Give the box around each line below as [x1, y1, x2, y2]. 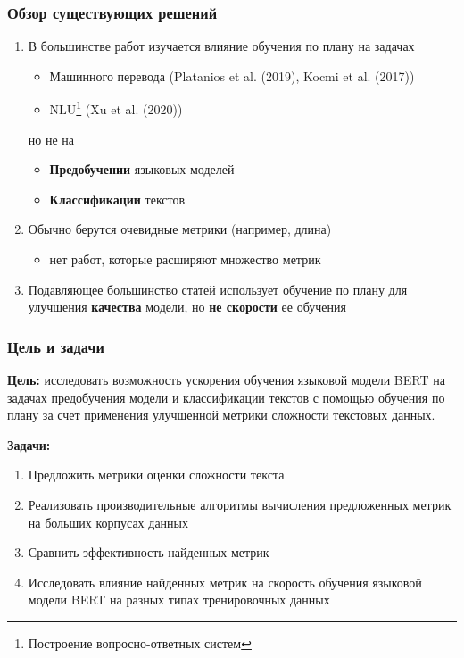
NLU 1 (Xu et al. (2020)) [49, 97, 183, 119]
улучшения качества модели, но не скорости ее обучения [28, 297, 346, 316]
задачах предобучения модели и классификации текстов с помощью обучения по [7, 387, 445, 406]
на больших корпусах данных [28, 512, 188, 531]
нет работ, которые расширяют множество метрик [49, 250, 321, 269]
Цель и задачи [7, 335, 104, 357]
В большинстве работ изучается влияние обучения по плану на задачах [28, 37, 415, 55]
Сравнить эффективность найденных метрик [28, 543, 269, 562]
